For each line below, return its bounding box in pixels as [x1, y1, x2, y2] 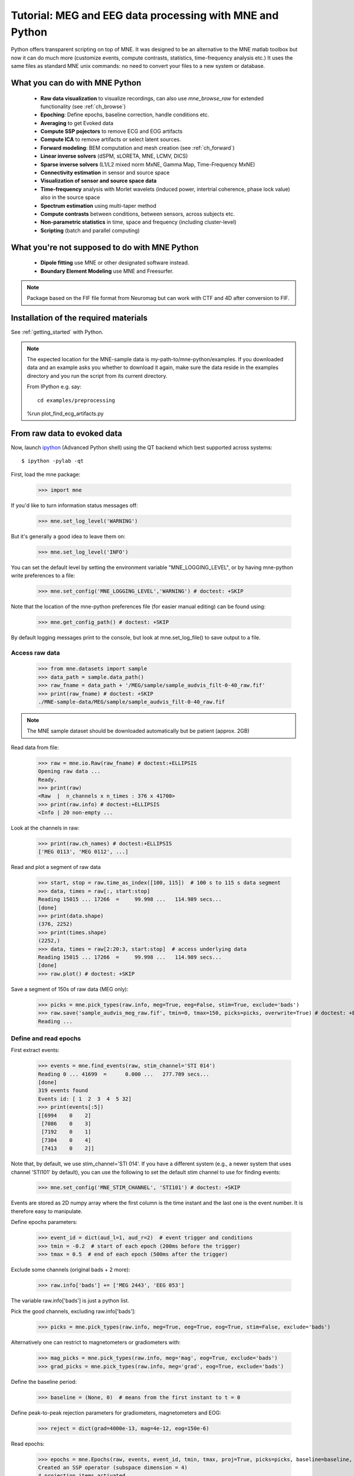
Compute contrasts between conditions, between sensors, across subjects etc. [40, 210, 235, 217]
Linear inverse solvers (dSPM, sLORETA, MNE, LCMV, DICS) [40, 152, 188, 159]
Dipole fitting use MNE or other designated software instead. [40, 259, 189, 266]
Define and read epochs [11, 1034, 81, 1042]
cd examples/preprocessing [37, 397, 115, 404]
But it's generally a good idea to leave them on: [11, 533, 126, 540]
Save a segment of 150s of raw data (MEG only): [11, 985, 129, 992]
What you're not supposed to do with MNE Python [11, 242, 199, 252]
